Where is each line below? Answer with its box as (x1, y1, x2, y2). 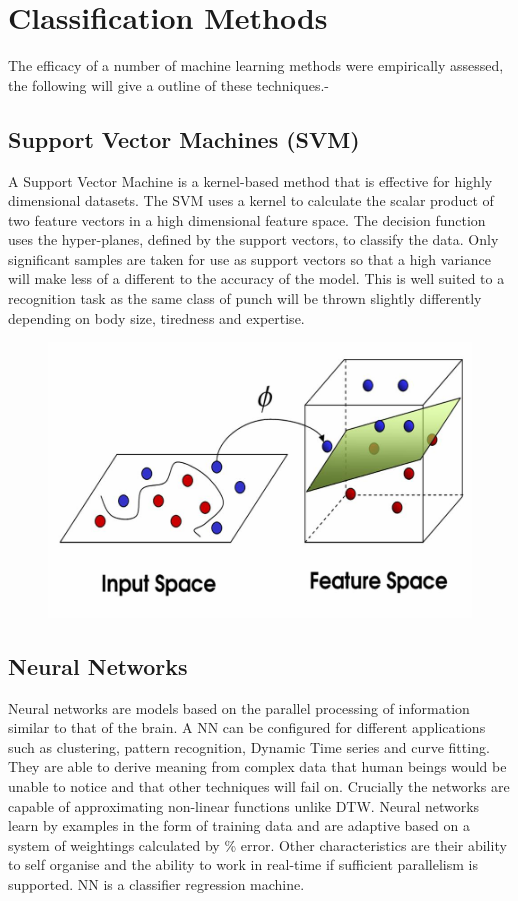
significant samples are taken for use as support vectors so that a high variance (8, 248, 491, 269)
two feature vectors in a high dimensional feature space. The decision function (8, 209, 486, 230)
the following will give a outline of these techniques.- (8, 74, 329, 95)
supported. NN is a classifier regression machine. (8, 874, 305, 895)
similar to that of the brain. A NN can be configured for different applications (8, 717, 486, 738)
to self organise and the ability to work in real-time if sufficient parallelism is (8, 854, 478, 875)
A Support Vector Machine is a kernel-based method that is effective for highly (8, 170, 493, 191)
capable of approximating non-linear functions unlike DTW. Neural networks (8, 795, 480, 816)
